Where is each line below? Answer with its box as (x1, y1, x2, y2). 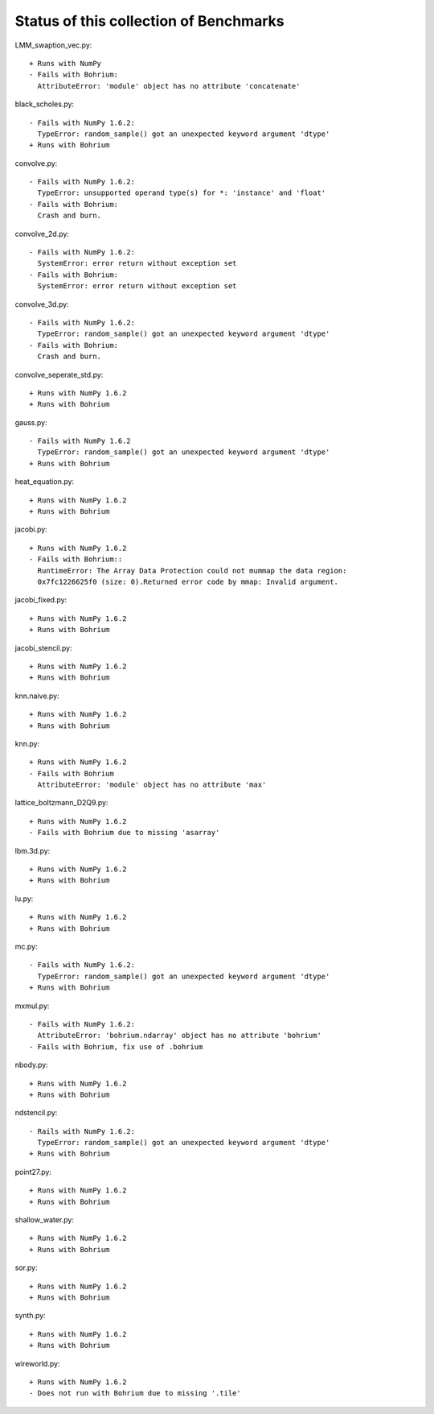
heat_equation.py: (14, 477, 75, 486)
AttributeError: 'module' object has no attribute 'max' (37, 780, 267, 789)
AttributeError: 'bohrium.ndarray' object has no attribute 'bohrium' (37, 1031, 321, 1040)
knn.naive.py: (14, 691, 59, 701)
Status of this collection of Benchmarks (14, 12, 285, 30)
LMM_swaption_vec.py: (14, 40, 92, 50)
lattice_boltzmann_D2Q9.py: (14, 798, 108, 808)
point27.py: (14, 1167, 52, 1176)
